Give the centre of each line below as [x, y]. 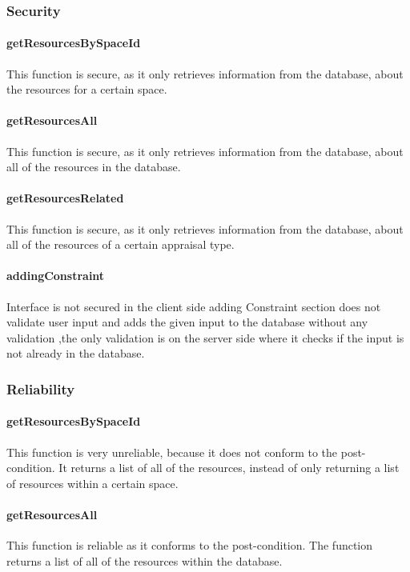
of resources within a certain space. [92, 483]
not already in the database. [76, 353]
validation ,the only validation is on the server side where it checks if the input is [205, 337]
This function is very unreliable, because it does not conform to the [172, 452]
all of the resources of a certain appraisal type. [121, 244]
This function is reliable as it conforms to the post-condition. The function [190, 545]
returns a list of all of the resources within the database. [145, 560]
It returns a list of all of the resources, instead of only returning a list [229, 468]
